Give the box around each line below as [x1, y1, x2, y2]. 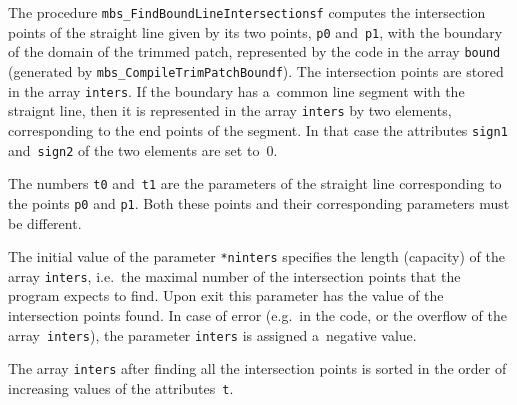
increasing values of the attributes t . [8, 377, 234, 398]
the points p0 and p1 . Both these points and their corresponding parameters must [8, 192, 510, 213]
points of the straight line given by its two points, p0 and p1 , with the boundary [8, 21, 503, 42]
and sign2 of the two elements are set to [8, 139, 260, 160]
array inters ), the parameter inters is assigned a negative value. [8, 324, 417, 345]
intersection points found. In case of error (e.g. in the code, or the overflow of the [8, 305, 508, 326]
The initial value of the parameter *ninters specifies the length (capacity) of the [8, 246, 505, 267]
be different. [8, 212, 82, 233]
